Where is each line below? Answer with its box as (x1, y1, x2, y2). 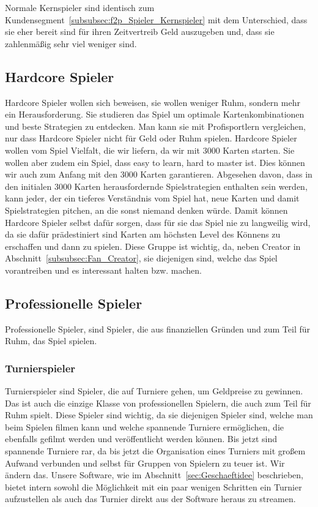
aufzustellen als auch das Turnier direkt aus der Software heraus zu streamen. (5, 492, 296, 505)
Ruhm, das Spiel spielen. (5, 334, 97, 347)
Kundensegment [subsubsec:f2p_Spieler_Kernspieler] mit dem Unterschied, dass (5, 13, 308, 26)
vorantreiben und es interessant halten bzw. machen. (5, 263, 202, 276)
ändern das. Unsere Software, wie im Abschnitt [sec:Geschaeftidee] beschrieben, (5, 468, 303, 481)
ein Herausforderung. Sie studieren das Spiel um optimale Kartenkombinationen (5, 108, 305, 121)
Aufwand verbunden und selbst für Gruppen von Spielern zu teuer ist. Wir (5, 456, 285, 469)
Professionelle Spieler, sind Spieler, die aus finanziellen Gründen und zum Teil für (5, 322, 311, 335)
